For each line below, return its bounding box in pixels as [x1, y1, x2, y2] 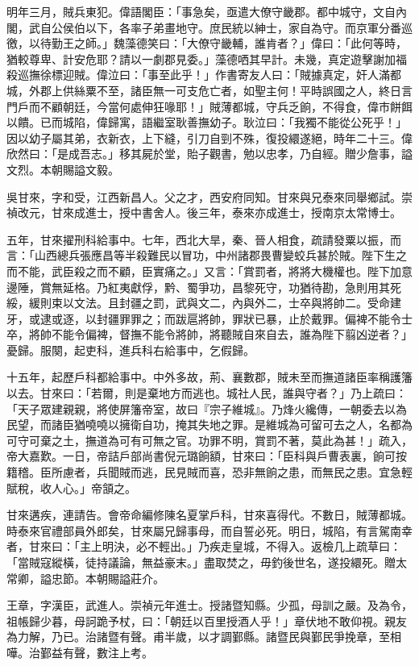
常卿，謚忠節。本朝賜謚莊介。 [6, 569, 164, 586]
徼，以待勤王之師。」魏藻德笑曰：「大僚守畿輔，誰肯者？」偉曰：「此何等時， [6, 35, 407, 52]
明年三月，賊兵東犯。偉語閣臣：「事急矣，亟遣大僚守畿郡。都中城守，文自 [6, 3, 396, 19]
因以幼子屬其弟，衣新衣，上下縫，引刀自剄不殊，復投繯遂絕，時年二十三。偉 [6, 129, 413, 146]
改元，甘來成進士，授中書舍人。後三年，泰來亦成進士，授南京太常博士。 [17, 204, 401, 221]
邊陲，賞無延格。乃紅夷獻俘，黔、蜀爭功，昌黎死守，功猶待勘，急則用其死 [6, 278, 401, 295]
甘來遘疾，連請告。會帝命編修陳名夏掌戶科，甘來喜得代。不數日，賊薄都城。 [6, 506, 413, 523]
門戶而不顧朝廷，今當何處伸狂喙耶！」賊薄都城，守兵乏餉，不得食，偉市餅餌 [6, 98, 413, 114]
